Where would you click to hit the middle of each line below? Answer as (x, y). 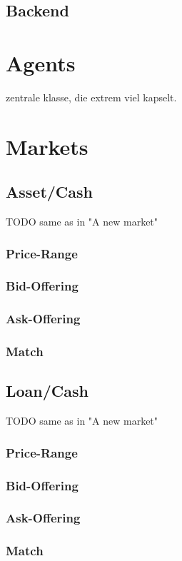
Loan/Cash (47, 391)
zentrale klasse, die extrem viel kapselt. (91, 97)
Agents (41, 62)
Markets (47, 146)
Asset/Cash (49, 192)
